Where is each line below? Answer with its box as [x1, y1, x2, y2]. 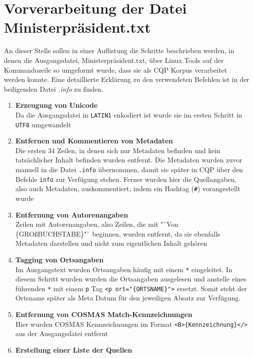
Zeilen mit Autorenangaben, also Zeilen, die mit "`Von [15, 219, 178, 229]
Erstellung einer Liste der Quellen [15, 344, 132, 355]
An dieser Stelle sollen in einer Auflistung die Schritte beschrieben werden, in [4, 45, 234, 56]
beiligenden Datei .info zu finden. [4, 83, 103, 94]
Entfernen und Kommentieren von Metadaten [15, 136, 173, 146]
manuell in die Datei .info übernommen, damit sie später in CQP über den [15, 164, 243, 174]
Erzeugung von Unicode [15, 100, 98, 110]
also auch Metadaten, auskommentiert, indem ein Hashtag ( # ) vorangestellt [15, 183, 241, 194]
